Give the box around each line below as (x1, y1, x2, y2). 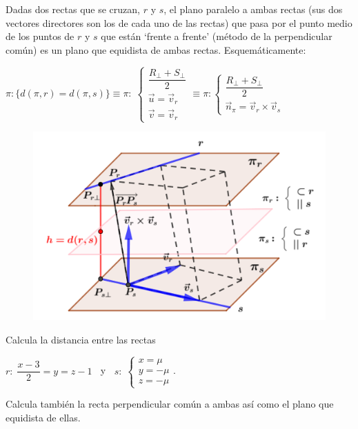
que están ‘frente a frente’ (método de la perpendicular (101, 29, 332, 43)
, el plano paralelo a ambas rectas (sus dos (163, 2, 343, 16)
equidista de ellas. (6, 410, 81, 424)
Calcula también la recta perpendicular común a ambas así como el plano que (6, 397, 334, 411)
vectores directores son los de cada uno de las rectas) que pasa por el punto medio (6, 15, 352, 30)
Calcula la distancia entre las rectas (6, 332, 156, 346)
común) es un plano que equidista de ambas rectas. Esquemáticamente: (6, 42, 306, 57)
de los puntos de (6, 29, 74, 43)
